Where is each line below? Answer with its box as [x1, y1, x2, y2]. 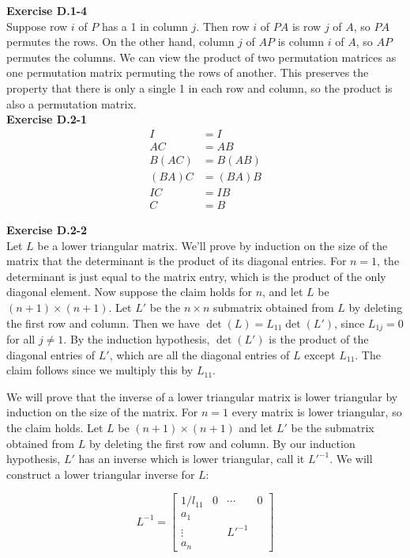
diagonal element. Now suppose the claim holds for [6, 283, 252, 300]
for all [6, 330, 36, 347]
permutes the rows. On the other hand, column [6, 33, 235, 50]
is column [277, 33, 325, 50]
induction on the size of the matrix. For [6, 404, 198, 420]
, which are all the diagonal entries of [109, 346, 290, 363]
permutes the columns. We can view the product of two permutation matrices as [6, 48, 397, 65]
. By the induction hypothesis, [63, 330, 210, 347]
